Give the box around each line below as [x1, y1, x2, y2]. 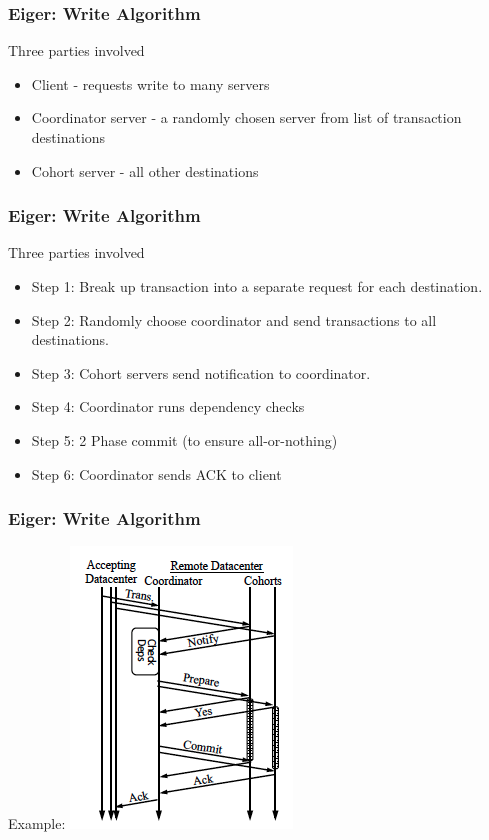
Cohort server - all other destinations [31, 160, 259, 181]
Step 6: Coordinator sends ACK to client [31, 463, 282, 484]
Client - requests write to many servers [31, 73, 270, 94]
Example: [8, 813, 66, 834]
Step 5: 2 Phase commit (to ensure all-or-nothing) [31, 429, 338, 450]
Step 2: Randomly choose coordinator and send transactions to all [31, 309, 437, 330]
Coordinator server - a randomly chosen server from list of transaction [31, 107, 462, 128]
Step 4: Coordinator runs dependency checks [31, 396, 305, 417]
